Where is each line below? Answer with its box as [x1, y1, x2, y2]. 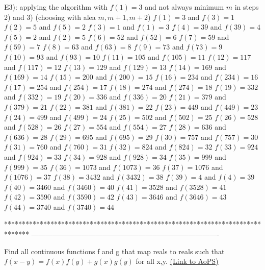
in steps [234, 2, 259, 12]
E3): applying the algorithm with [4, 2, 108, 12]
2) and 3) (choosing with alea [4, 11, 96, 22]
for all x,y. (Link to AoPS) [136, 256, 219, 266]
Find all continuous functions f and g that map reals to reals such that [4, 246, 225, 256]
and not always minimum [145, 2, 224, 12]
